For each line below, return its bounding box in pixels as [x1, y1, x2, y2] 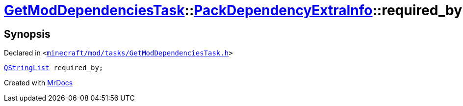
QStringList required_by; [4, 64, 103, 72]
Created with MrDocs [4, 79, 73, 87]
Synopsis [4, 27, 51, 40]
